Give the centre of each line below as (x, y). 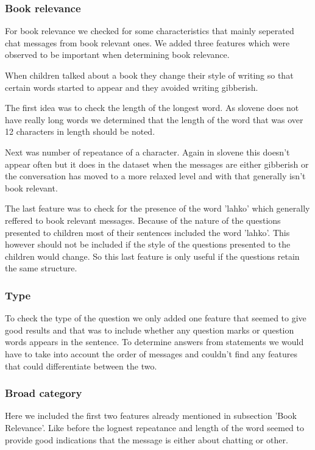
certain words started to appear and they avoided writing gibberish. (132, 87)
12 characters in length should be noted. (80, 131)
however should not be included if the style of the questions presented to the (148, 244)
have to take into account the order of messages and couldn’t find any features (151, 353)
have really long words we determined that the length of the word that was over (154, 119)
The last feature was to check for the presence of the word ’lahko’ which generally (157, 208)
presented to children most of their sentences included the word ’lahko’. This (147, 232)
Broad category (44, 393)
